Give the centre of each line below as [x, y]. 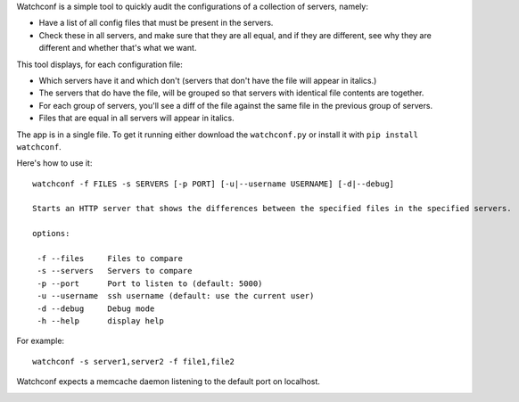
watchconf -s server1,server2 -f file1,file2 [134, 361]
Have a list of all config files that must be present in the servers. [156, 23]
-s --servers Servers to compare [115, 271]
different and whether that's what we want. [118, 48]
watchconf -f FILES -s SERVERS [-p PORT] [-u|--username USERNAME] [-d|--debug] [214, 184]
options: [51, 234]
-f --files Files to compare [110, 259]
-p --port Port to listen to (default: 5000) [150, 283]
